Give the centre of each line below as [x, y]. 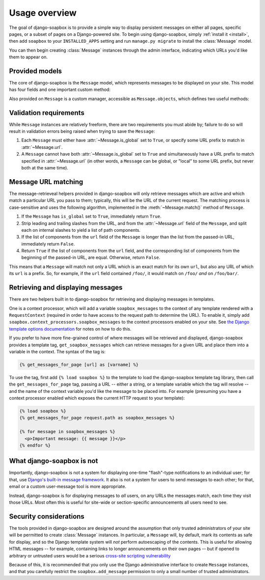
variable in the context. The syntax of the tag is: [57, 352]
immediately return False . [48, 244]
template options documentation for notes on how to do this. [70, 329]
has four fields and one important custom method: [60, 90]
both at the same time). [45, 168]
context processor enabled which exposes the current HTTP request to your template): [97, 398]
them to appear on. [28, 57]
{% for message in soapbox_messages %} [67, 432]
